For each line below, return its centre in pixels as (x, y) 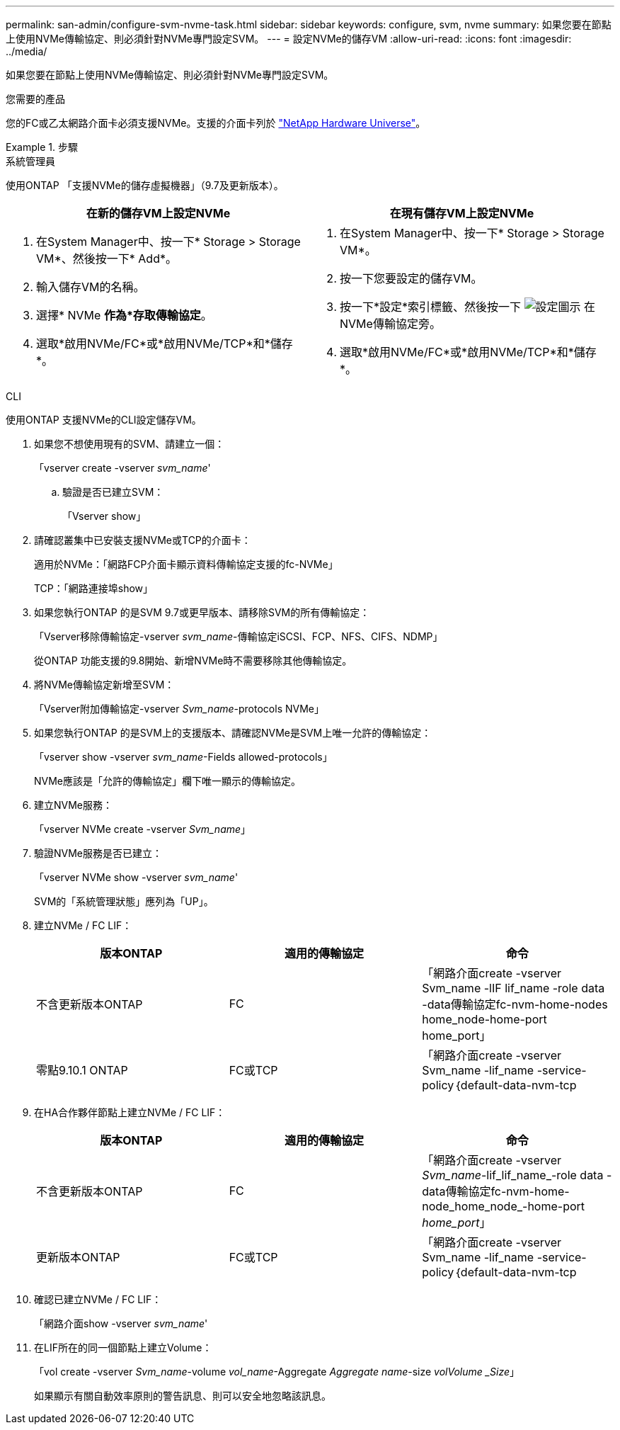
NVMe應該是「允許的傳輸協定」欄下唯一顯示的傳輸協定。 (168, 781)
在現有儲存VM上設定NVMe (462, 213)
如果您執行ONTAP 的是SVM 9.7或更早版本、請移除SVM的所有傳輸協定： (202, 612)
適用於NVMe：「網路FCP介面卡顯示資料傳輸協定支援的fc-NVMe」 (186, 564)
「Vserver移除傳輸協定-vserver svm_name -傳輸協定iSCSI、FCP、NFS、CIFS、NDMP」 (239, 636)
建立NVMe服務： (74, 805)
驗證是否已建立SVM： (113, 492)
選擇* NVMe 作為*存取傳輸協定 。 (124, 315)
